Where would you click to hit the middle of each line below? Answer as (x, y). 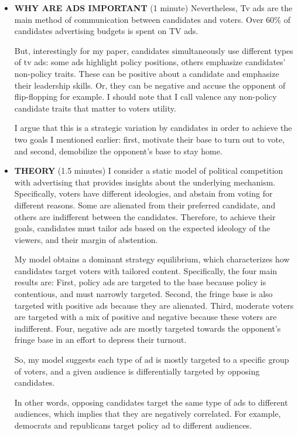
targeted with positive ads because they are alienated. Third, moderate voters (154, 305)
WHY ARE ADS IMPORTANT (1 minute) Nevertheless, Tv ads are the (153, 8)
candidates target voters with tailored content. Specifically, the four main (146, 270)
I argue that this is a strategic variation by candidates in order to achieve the (153, 128)
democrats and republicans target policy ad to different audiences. (133, 425)
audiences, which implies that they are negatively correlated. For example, (148, 414)
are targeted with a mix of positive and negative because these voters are (145, 317)
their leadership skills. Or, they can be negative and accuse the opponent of (150, 85)
